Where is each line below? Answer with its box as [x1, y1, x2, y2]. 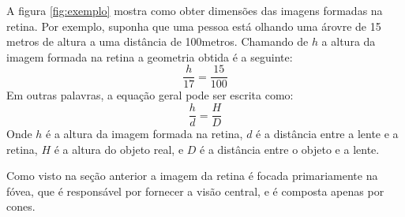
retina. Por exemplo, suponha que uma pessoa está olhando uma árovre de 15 [6, 17, 381, 34]
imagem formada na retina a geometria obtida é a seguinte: [6, 48, 293, 65]
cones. [6, 198, 36, 215]
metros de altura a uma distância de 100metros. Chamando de [6, 33, 309, 50]
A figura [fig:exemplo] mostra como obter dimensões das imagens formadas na [6, 2, 383, 18]
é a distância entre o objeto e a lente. [200, 140, 380, 157]
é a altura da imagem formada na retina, [46, 125, 243, 142]
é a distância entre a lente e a [256, 125, 399, 142]
